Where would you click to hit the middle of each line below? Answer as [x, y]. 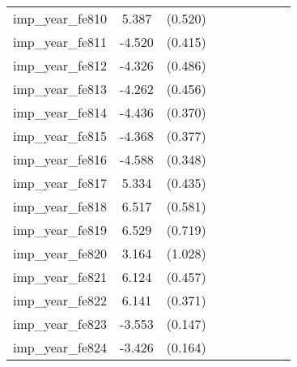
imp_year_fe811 [60, 42]
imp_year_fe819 [60, 230]
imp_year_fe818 [60, 206]
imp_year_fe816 [60, 159]
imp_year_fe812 [60, 65]
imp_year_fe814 [60, 112]
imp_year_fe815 [60, 136]
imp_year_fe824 [60, 347]
